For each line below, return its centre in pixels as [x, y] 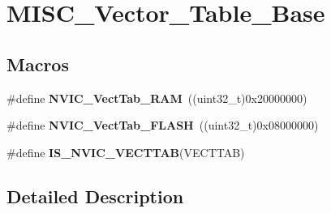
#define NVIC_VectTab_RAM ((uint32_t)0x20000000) [157, 98]
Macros [38, 64]
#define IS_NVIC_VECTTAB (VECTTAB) [126, 152]
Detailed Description [95, 196]
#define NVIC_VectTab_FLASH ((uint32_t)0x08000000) [163, 125]
